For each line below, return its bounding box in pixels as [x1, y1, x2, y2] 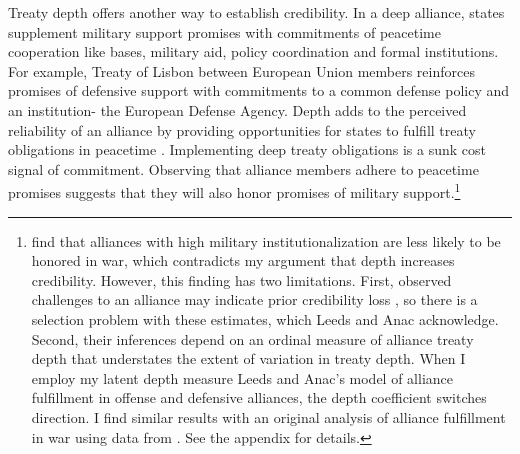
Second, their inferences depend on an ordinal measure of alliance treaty [31, 328, 474, 349]
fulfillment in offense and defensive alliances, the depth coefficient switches [31, 387, 487, 408]
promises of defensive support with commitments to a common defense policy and [8, 80, 510, 101]
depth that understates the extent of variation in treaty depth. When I [31, 348, 466, 369]
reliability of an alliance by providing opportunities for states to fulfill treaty [8, 119, 476, 140]
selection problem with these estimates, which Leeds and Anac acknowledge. [31, 308, 499, 329]
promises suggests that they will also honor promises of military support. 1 [8, 179, 461, 202]
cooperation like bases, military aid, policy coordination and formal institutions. [8, 41, 499, 62]
